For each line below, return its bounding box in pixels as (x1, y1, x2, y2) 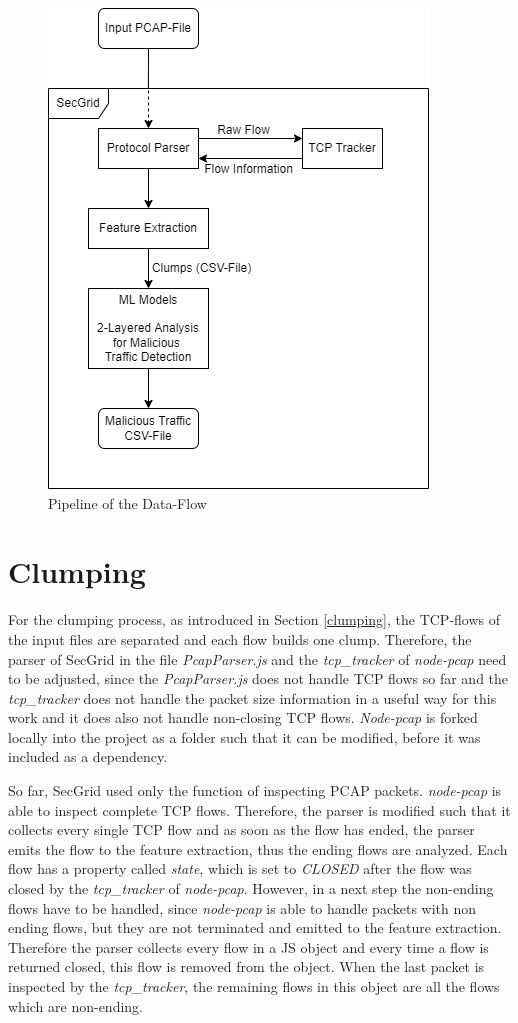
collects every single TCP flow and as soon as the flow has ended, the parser (8, 819, 475, 840)
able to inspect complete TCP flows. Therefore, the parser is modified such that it (8, 799, 511, 820)
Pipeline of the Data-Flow (48, 492, 207, 513)
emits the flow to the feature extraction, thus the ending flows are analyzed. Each (8, 838, 508, 859)
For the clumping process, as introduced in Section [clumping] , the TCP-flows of (8, 609, 501, 630)
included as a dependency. (8, 746, 168, 767)
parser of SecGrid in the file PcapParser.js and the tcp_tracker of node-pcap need (8, 648, 507, 669)
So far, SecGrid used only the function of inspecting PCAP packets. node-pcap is (8, 780, 502, 801)
